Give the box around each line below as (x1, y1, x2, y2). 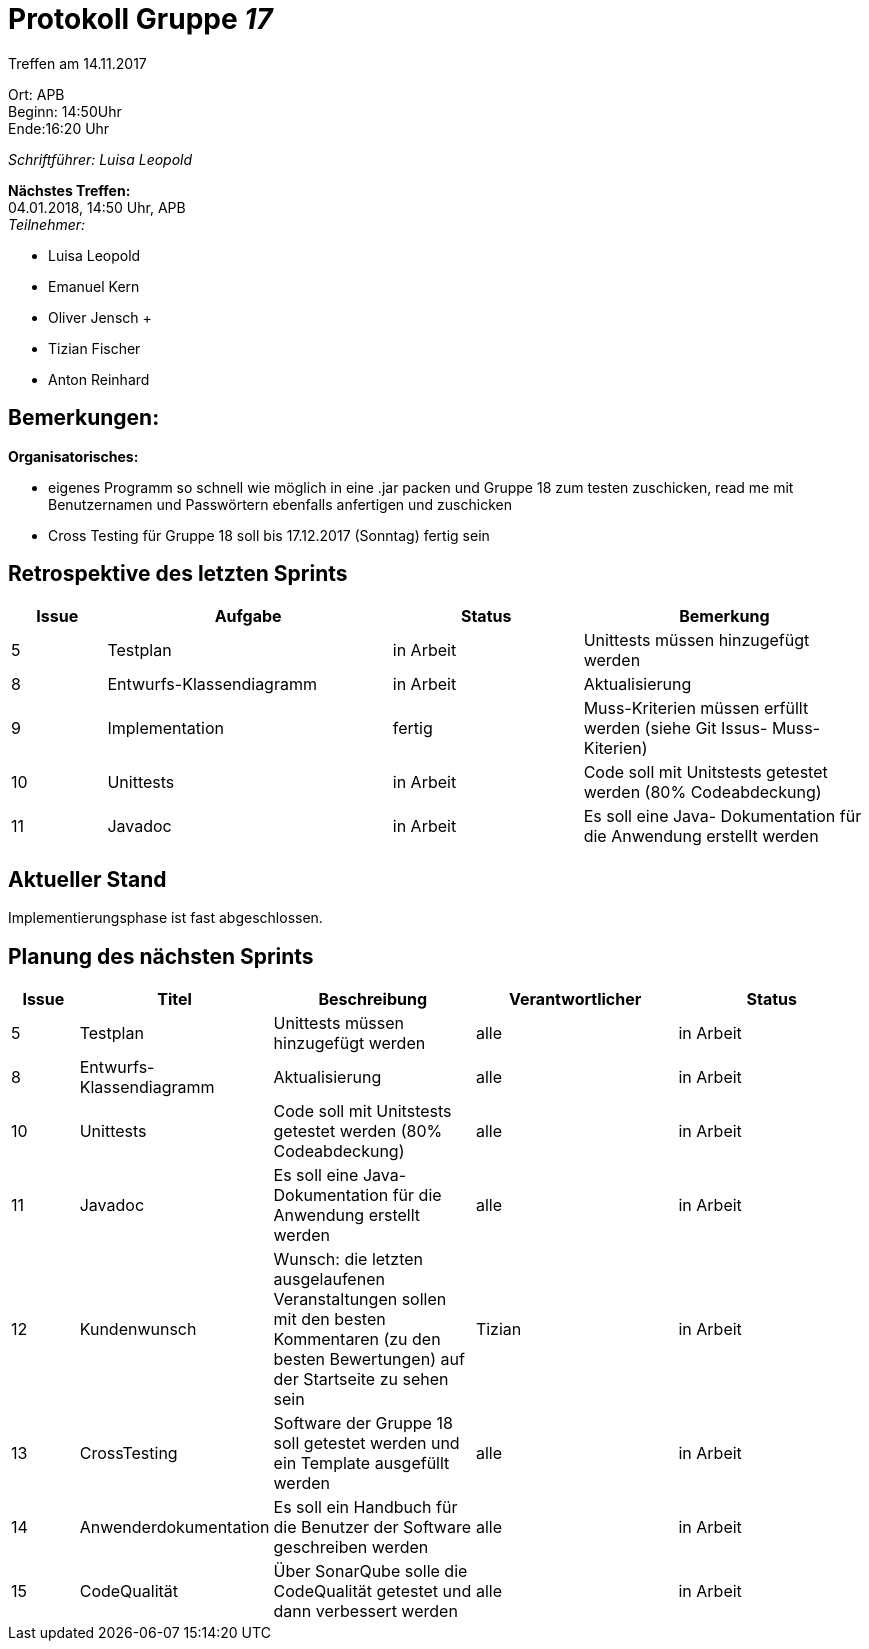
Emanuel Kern (48, 277, 140, 295)
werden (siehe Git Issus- (583, 718, 768, 739)
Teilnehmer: (8, 215, 86, 233)
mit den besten (273, 1309, 386, 1330)
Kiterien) (583, 738, 648, 759)
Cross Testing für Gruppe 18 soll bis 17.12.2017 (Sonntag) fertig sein (48, 526, 490, 544)
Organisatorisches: (8, 447, 139, 465)
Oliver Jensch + (48, 308, 152, 326)
